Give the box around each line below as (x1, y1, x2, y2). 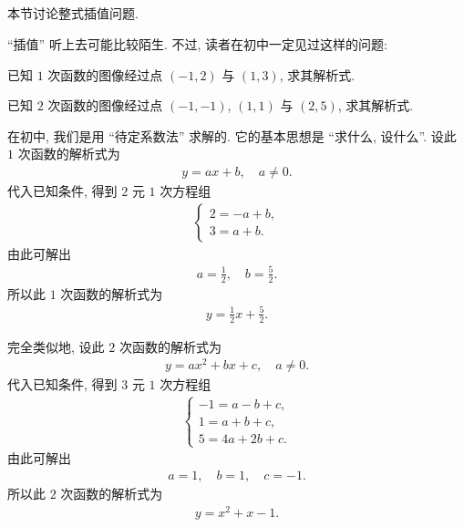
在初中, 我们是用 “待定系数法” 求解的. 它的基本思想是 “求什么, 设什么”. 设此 (7, 126, 457, 145)
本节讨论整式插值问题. (7, 4, 139, 23)
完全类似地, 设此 (7, 336, 105, 356)
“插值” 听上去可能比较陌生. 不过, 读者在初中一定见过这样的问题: (7, 34, 387, 53)
